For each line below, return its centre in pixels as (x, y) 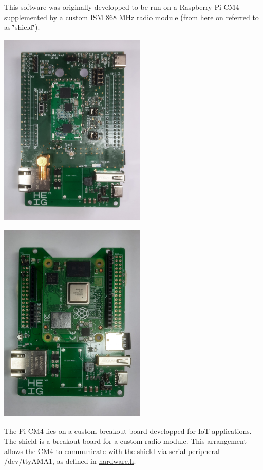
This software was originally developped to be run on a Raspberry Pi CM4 (122, 7)
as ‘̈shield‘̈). (22, 27)
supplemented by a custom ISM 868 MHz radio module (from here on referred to (131, 17)
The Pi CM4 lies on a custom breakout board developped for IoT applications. (128, 431)
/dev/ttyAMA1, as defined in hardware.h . (70, 461)
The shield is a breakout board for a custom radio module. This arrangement (125, 441)
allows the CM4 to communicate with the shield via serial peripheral (112, 451)
